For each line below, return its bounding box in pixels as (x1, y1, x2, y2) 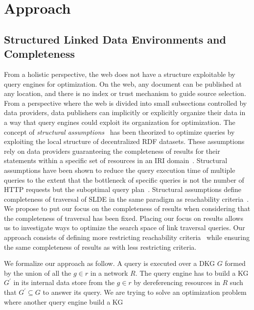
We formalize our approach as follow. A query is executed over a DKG (4, 258, 215, 268)
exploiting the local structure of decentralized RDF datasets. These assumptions (4, 136, 245, 146)
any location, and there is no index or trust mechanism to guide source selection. (4, 88, 246, 98)
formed (225, 258, 246, 268)
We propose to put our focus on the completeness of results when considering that (4, 203, 251, 214)
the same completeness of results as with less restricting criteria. (4, 241, 197, 252)
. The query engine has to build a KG (135, 267, 249, 278)
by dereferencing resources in (134, 277, 220, 287)
